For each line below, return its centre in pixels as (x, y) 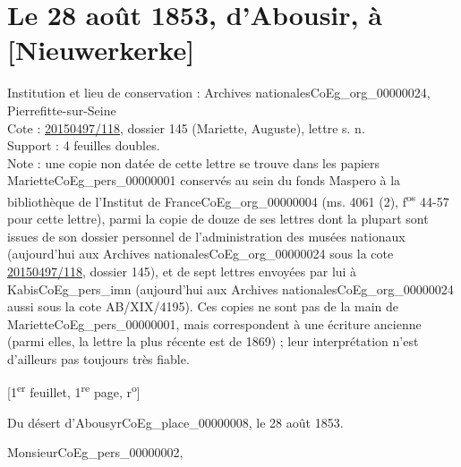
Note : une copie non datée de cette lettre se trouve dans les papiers (194, 162)
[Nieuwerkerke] (101, 50)
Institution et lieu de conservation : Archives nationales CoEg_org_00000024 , (219, 93)
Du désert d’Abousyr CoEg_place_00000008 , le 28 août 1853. (175, 422)
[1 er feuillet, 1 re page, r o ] (74, 391)
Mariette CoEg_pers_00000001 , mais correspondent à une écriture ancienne (214, 323)
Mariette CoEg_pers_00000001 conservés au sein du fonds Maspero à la (204, 180)
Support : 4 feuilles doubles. (84, 145)
